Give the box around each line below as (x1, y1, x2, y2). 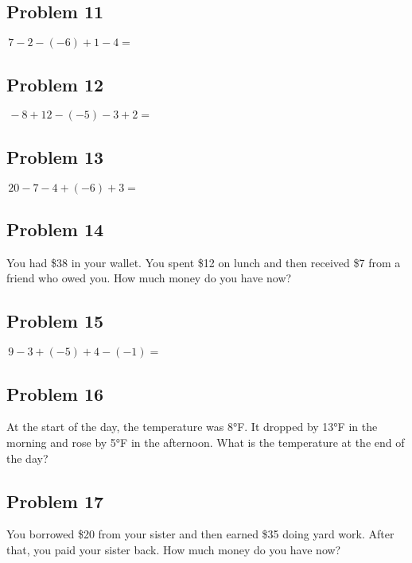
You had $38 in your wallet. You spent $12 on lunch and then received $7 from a (6, 254, 401, 270)
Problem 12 (6, 72, 104, 96)
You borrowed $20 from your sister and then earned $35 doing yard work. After (6, 526, 395, 542)
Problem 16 (6, 381, 104, 406)
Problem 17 (6, 488, 104, 513)
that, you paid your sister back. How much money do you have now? (6, 541, 341, 557)
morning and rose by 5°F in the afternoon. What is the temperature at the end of (6, 434, 405, 450)
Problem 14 (6, 217, 104, 241)
